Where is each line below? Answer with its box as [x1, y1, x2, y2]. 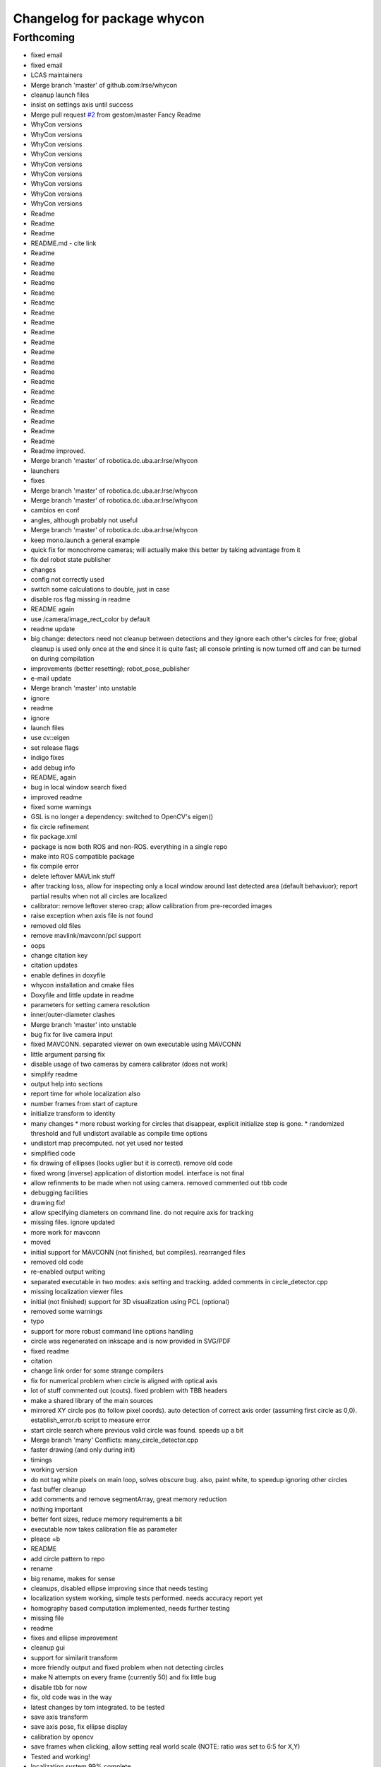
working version [30, 1465, 78, 1474]
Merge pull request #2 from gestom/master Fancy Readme [30, 110, 201, 119]
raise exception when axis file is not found [30, 912, 154, 920]
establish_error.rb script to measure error [30, 1416, 151, 1424]
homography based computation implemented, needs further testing [30, 1604, 230, 1612]
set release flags [30, 743, 79, 752]
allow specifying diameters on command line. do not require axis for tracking [30, 1209, 254, 1217]
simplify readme [30, 1069, 78, 1078]
